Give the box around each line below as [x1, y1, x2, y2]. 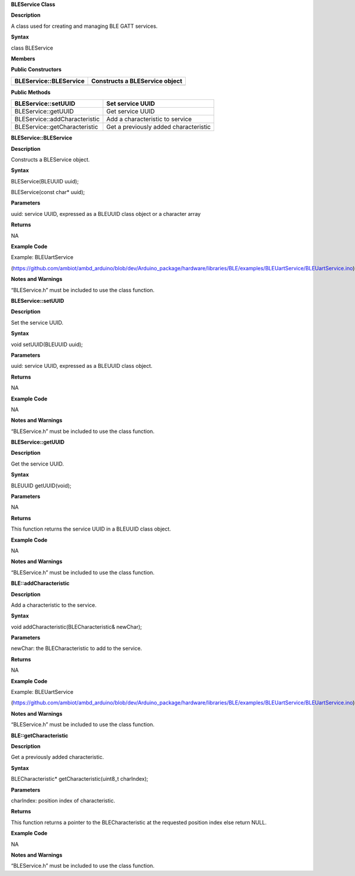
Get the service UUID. [11, 460, 64, 467]
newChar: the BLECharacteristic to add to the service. [11, 645, 142, 652]
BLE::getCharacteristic [11, 732, 69, 739]
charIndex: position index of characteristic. [11, 797, 115, 804]
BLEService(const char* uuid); [11, 189, 85, 196]
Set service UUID [106, 99, 155, 108]
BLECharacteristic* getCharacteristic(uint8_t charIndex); [11, 775, 149, 783]
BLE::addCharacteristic [11, 580, 70, 587]
